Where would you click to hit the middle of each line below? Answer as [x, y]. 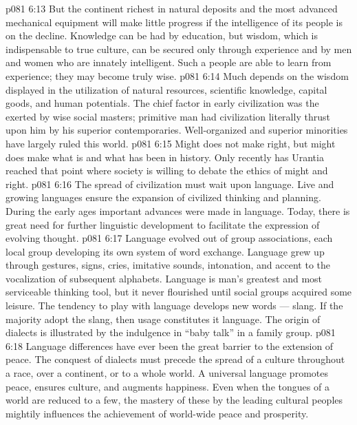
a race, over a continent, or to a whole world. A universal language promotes [167, 373]
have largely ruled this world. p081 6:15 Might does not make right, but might [171, 143]
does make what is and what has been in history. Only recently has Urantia [165, 157]
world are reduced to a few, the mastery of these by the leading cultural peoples [174, 400]
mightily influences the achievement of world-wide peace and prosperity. [157, 413]
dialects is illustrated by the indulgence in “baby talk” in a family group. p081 [171, 332]
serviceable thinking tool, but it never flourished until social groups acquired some [179, 292]
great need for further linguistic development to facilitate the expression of [163, 224]
